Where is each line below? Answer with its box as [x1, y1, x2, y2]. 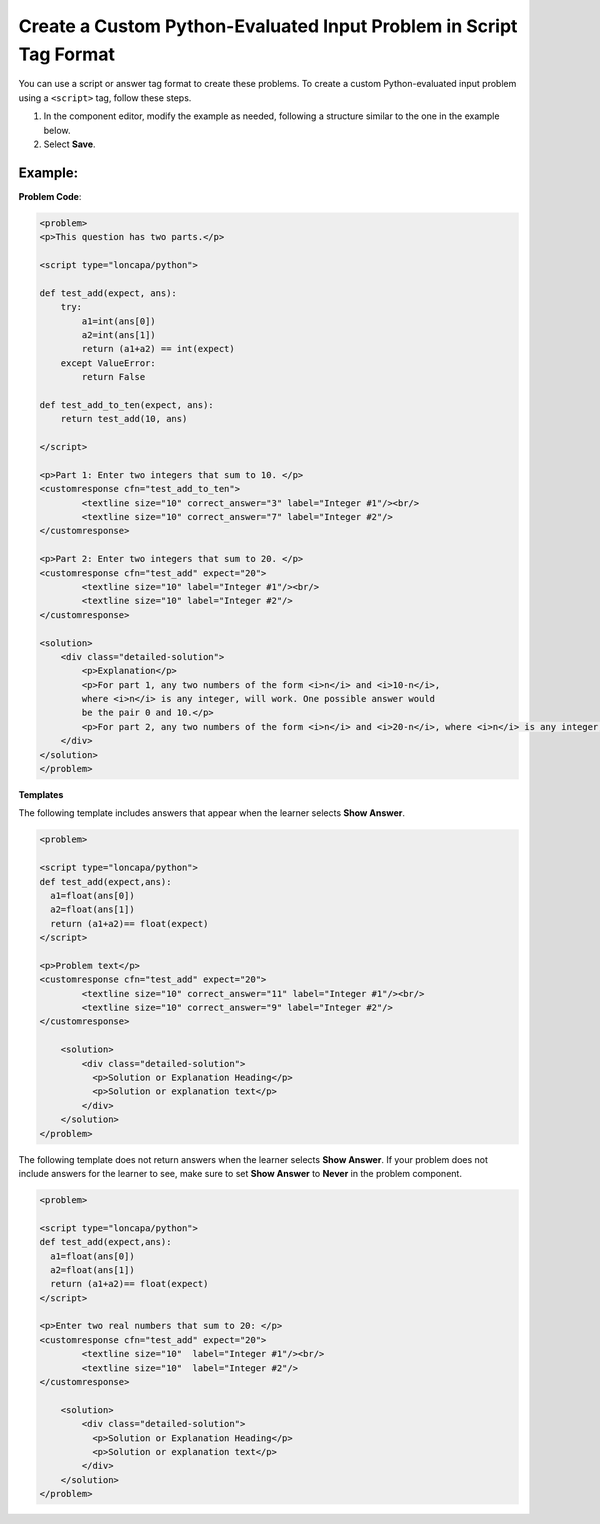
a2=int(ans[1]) [81, 329, 157, 340]
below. [43, 124, 71, 136]
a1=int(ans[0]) [81, 315, 157, 327]
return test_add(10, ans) [60, 413, 188, 425]
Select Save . [43, 138, 96, 150]
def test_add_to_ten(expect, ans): [39, 399, 214, 410]
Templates [18, 789, 64, 801]
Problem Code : [18, 190, 82, 202]
